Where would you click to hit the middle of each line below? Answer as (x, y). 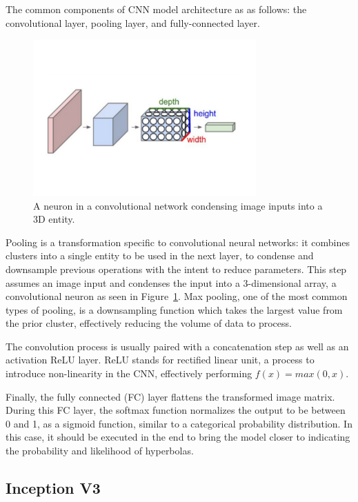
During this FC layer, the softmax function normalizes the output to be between (176, 410)
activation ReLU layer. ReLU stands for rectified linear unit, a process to (160, 360)
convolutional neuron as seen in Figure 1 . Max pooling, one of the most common (177, 296)
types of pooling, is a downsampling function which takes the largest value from (174, 309)
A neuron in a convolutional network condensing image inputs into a (178, 205)
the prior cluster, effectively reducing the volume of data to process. (149, 323)
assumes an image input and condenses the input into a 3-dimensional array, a (171, 282)
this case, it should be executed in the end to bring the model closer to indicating (178, 437)
